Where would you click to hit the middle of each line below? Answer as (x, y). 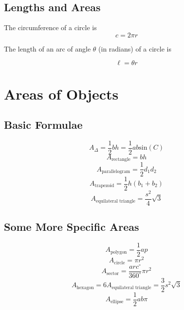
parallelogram (116, 172)
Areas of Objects (61, 94)
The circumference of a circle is (50, 27)
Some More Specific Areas (72, 227)
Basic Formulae (43, 125)
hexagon (85, 287)
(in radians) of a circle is (135, 48)
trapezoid (104, 186)
